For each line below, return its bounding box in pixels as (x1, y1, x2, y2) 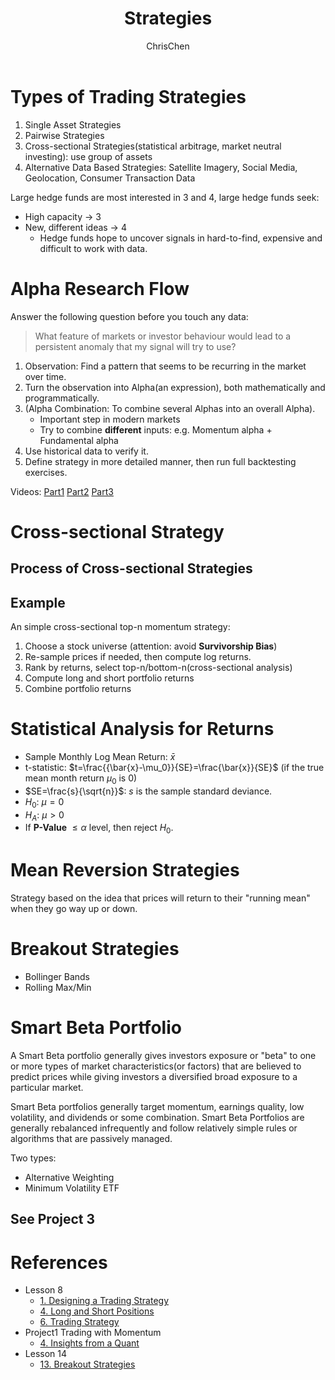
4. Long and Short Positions (39, 1305, 155, 1317)
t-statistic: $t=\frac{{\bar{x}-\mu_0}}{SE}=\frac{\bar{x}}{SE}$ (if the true (24, 761, 325, 773)
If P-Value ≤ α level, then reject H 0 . (24, 822, 174, 836)
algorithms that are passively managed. (10, 1132, 173, 1144)
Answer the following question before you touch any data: (10, 310, 249, 322)
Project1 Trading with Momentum (24, 1327, 162, 1339)
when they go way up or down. (10, 903, 138, 915)
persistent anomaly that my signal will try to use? (34, 340, 237, 352)
